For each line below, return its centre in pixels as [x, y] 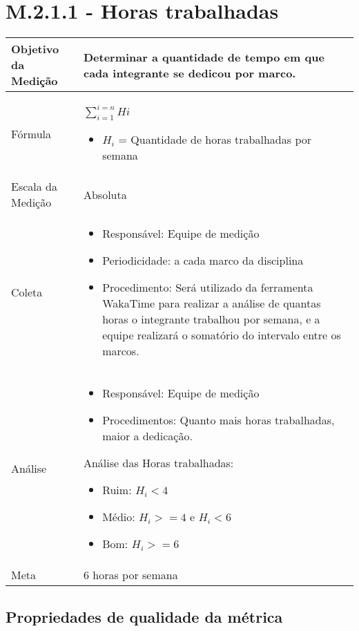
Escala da [34, 187]
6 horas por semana [130, 575]
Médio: [119, 517]
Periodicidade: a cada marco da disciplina [203, 261]
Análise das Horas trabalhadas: [158, 463]
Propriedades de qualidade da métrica [144, 616]
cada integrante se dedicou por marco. [190, 73]
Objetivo [35, 49]
